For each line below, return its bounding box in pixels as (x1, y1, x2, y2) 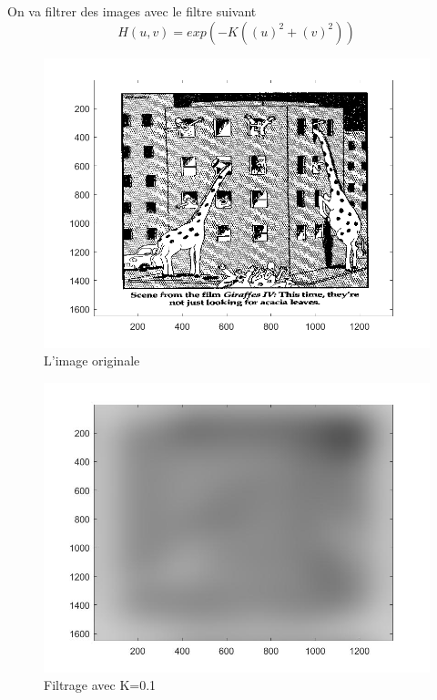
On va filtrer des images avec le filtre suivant (7, 2, 257, 20)
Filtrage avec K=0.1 (44, 675, 157, 695)
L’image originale (44, 351, 140, 370)
